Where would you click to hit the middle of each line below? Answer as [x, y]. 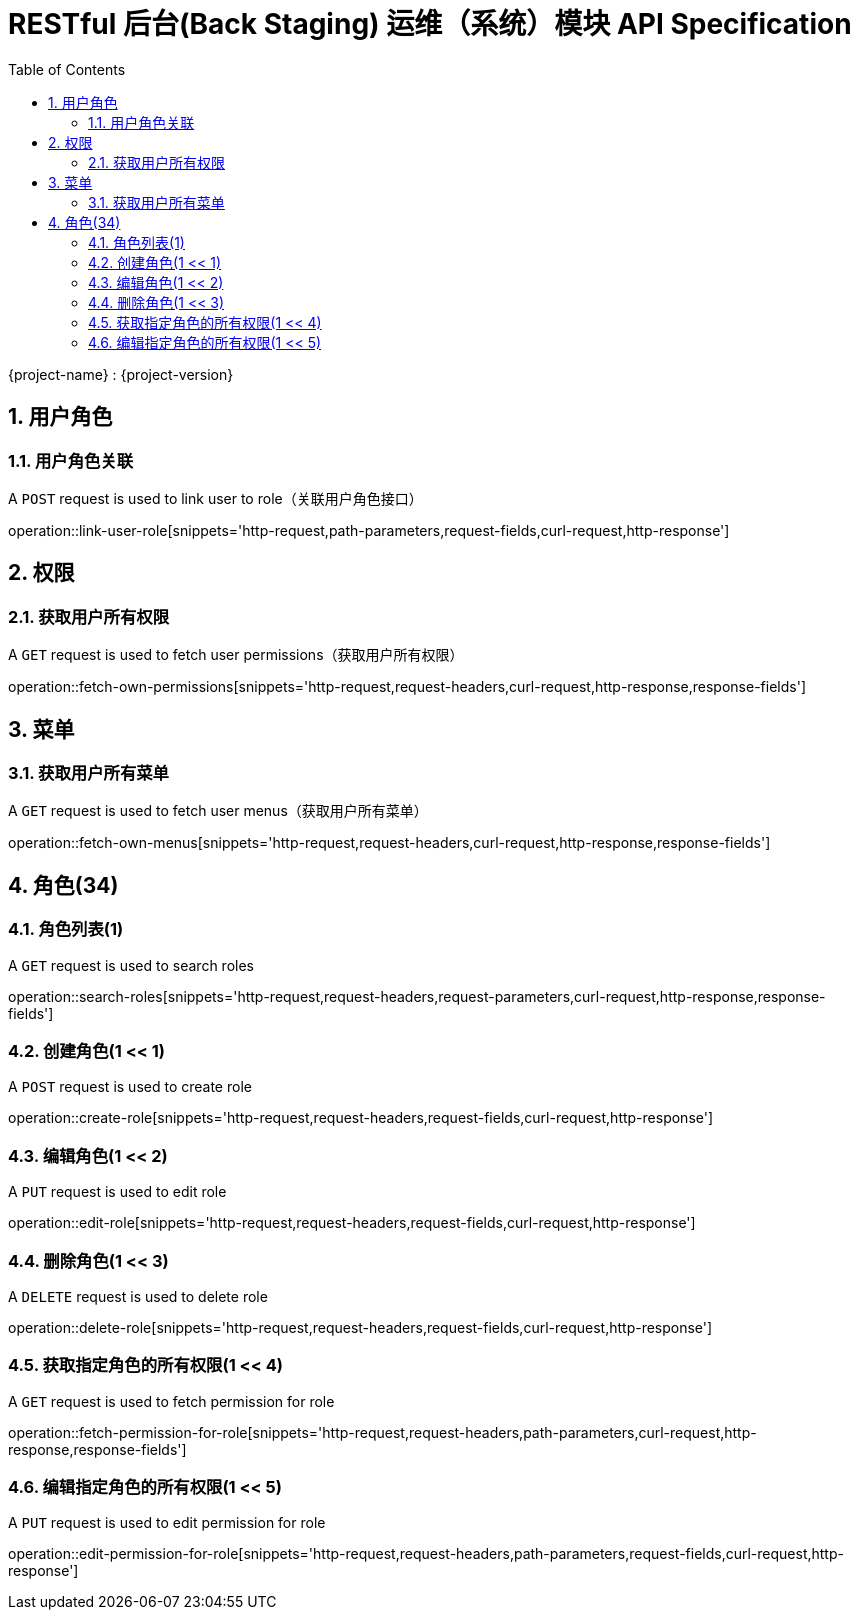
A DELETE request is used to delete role [138, 1296]
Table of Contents [67, 69]
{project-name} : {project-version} [121, 374]
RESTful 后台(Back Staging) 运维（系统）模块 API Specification [430, 24]
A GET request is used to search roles [131, 965]
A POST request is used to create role [130, 1087]
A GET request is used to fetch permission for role [171, 1401]
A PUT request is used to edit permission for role [167, 1523]
